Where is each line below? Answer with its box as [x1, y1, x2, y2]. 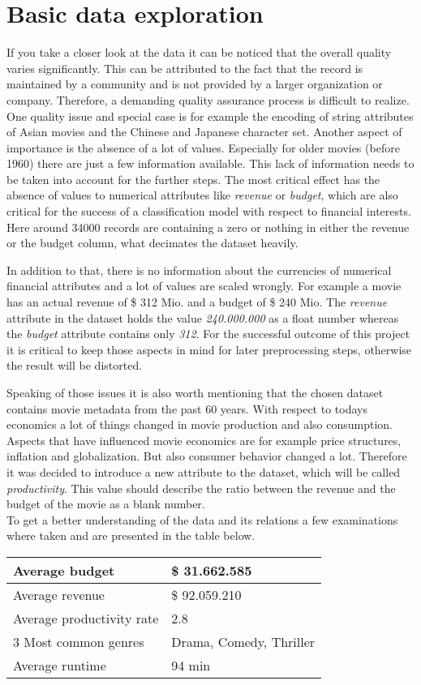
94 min [171, 655, 211, 674]
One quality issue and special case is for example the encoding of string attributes [6, 107, 414, 124]
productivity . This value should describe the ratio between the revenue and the [6, 479, 396, 496]
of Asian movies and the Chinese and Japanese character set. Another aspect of [6, 123, 402, 140]
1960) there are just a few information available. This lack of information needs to [6, 155, 415, 172]
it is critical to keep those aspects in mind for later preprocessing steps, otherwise [6, 340, 412, 357]
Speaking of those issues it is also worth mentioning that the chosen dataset [6, 384, 384, 400]
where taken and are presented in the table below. [6, 527, 256, 544]
